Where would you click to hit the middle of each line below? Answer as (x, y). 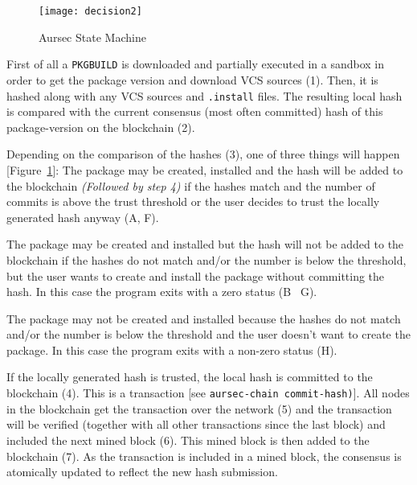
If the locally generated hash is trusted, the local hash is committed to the (190, 377)
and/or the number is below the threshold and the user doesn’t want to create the (208, 334)
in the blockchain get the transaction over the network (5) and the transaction (199, 408)
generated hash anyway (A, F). (83, 217)
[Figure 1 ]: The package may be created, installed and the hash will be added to (205, 169)
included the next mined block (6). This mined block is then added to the (188, 440)
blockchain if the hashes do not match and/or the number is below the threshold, (206, 259)
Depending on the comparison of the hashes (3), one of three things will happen (203, 154)
